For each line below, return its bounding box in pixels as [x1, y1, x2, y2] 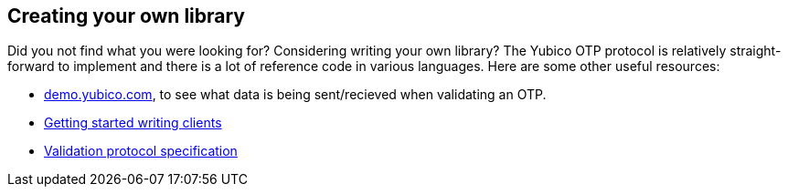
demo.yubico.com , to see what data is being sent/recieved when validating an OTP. [44, 87, 547, 103]
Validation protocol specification [44, 143, 238, 159]
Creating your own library [7, 5, 246, 27]
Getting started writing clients [44, 115, 222, 131]
